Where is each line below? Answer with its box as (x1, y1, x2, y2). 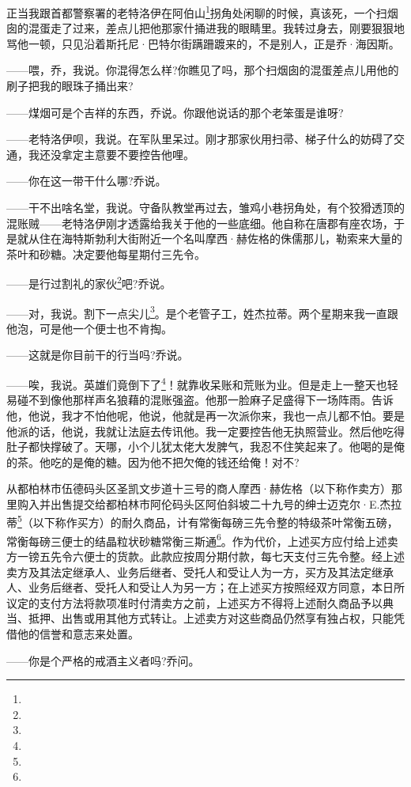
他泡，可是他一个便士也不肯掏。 (6, 320, 172, 336)
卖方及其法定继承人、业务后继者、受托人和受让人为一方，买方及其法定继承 (6, 563, 394, 580)
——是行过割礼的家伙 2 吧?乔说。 (6, 273, 172, 292)
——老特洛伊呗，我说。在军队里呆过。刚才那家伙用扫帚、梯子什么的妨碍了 (6, 131, 394, 147)
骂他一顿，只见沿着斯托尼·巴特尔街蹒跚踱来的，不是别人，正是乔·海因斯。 (6, 35, 400, 51)
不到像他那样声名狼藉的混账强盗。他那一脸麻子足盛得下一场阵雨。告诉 (28, 392, 394, 408)
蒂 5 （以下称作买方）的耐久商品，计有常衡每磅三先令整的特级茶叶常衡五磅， (6, 512, 398, 531)
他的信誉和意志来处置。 (17, 625, 139, 641)
